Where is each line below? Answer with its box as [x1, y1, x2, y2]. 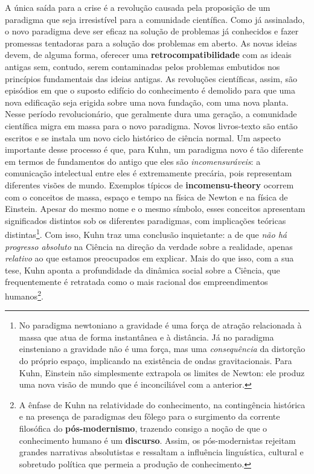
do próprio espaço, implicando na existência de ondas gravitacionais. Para [19, 354, 292, 367]
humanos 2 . [5, 287, 43, 302]
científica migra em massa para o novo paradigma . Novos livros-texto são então [5, 119, 298, 132]
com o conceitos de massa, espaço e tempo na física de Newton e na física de [5, 190, 288, 203]
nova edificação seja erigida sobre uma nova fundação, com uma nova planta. [5, 95, 289, 108]
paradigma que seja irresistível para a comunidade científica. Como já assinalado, [5, 13, 305, 25]
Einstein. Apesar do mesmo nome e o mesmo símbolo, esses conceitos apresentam [5, 202, 306, 215]
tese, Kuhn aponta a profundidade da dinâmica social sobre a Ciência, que [5, 263, 280, 276]
